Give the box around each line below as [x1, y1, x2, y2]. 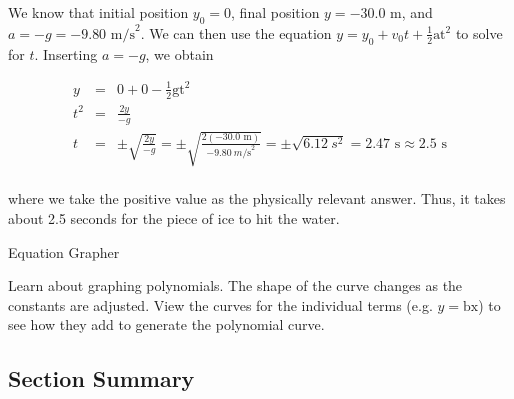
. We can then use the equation [140, 22, 332, 43]
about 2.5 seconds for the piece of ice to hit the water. [8, 207, 340, 228]
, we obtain [145, 43, 214, 64]
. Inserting [34, 43, 98, 64]
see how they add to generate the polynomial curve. [8, 314, 325, 335]
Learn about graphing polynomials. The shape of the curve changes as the [8, 275, 463, 296]
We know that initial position [8, 2, 189, 22]
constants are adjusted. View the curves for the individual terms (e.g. [8, 294, 433, 315]
